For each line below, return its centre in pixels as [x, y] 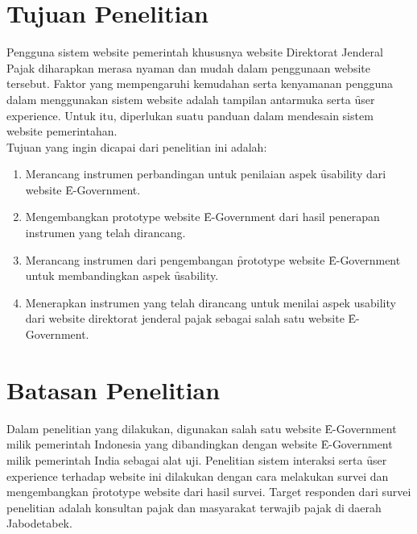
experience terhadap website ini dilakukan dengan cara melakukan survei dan [198, 476]
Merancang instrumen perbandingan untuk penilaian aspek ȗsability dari [206, 174]
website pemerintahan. [62, 131]
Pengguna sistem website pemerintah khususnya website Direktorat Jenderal [195, 52]
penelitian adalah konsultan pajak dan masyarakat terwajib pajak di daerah [194, 507]
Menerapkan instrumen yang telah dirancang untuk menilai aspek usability [211, 302]
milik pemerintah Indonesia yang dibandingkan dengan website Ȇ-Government [200, 444]
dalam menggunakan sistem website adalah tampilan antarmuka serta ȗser [191, 99]
